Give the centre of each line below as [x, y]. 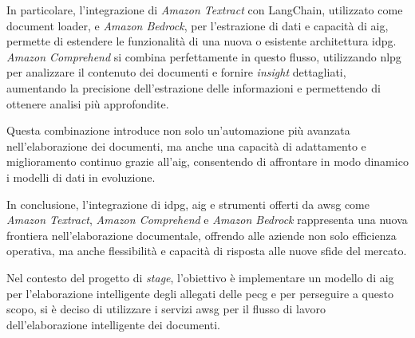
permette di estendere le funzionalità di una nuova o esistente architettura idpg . [202, 41]
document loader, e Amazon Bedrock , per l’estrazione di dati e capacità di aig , [198, 25]
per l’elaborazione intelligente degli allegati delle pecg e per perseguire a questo [200, 293]
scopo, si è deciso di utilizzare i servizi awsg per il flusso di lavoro [166, 309]
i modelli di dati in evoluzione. [81, 177]
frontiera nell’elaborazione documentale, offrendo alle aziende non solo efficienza [202, 235]
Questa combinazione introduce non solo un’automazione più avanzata [178, 130]
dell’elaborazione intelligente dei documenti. [114, 324]
